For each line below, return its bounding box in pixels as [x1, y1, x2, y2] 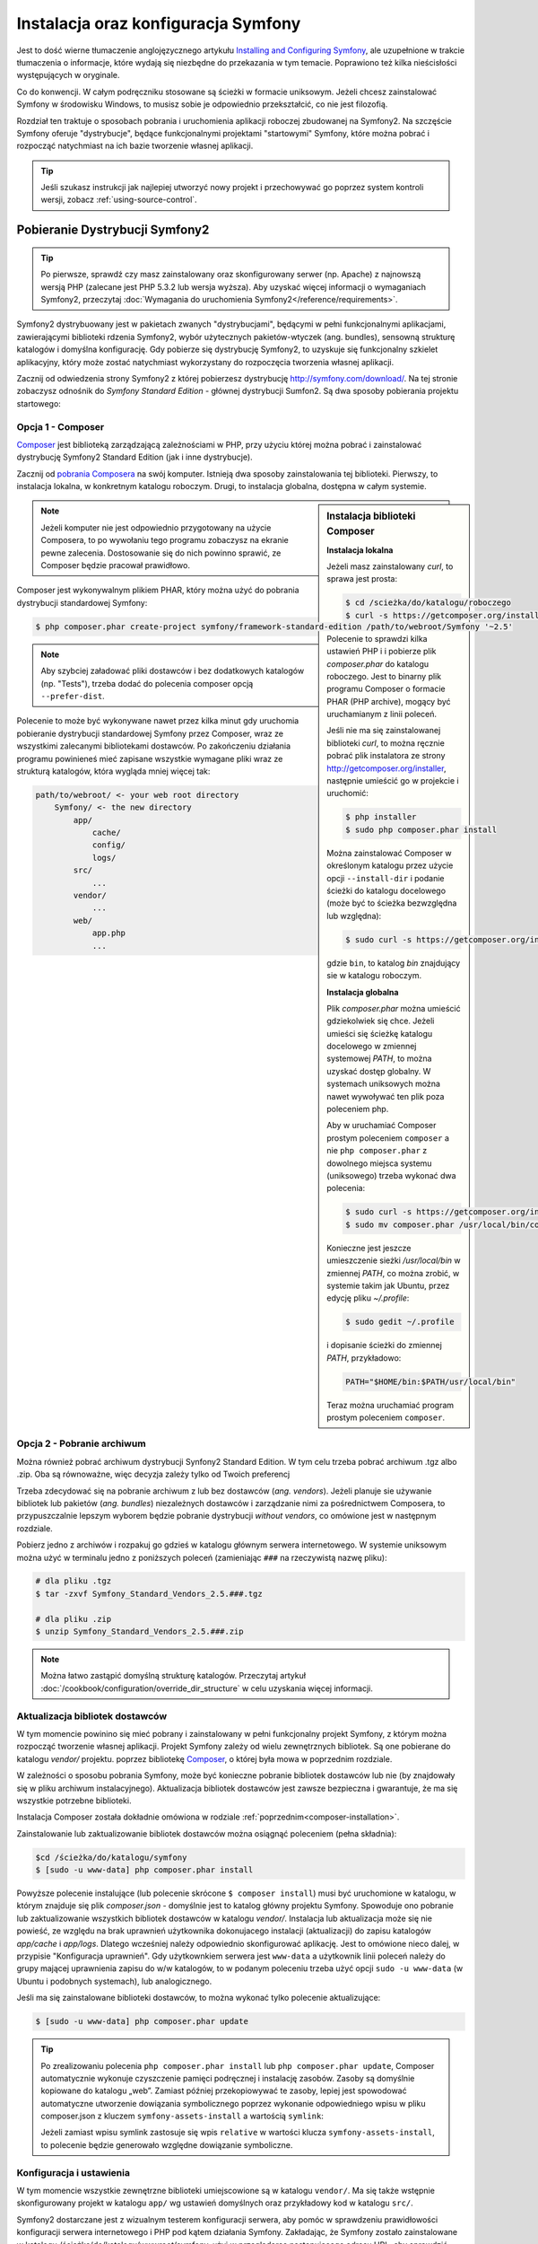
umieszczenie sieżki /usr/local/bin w [326, 1255, 461, 1266]
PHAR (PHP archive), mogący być [326, 696, 452, 706]
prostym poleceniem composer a [326, 1132, 450, 1144]
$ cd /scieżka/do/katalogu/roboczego [345, 598, 511, 608]
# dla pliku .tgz [35, 1576, 112, 1586]
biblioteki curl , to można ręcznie [326, 737, 446, 749]
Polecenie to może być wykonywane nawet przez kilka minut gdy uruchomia [16, 715, 299, 726]
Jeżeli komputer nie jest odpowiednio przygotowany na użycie [40, 522, 272, 533]
